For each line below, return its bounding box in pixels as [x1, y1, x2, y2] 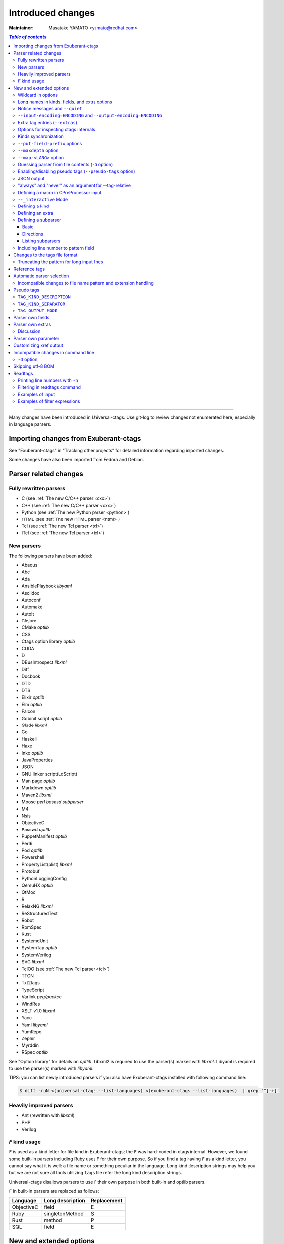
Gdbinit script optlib [21, 715, 62, 721]
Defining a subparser [18, 217, 61, 223]
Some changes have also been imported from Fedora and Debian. [9, 457, 144, 463]
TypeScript [21, 987, 44, 993]
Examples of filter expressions [18, 398, 80, 404]
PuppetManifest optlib [21, 833, 67, 839]
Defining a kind [18, 203, 49, 209]
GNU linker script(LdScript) [21, 771, 78, 777]
